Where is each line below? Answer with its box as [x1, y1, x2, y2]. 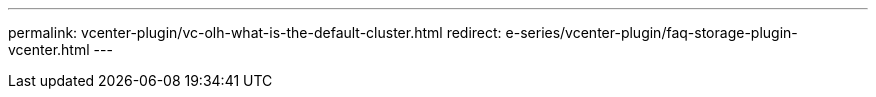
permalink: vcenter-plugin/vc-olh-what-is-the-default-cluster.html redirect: [8, 24, 502, 41]
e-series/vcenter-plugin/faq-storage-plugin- [505, 24, 798, 41]
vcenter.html [8, 41, 90, 58]
